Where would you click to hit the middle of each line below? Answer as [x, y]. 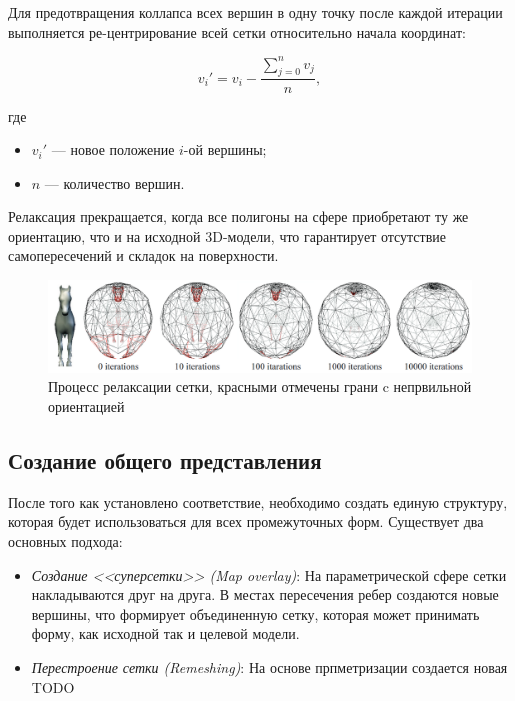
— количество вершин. [114, 182]
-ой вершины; [225, 149]
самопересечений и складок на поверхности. [143, 255]
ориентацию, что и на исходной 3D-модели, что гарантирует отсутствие [227, 235]
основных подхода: [65, 541]
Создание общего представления [165, 460]
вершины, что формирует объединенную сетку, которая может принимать [255, 613]
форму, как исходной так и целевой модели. [165, 633]
